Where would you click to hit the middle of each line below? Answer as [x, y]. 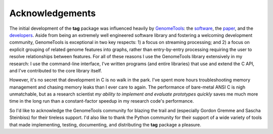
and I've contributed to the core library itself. [56, 70]
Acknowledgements [53, 13]
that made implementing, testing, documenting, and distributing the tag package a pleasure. [105, 124]
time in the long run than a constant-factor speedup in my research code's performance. [102, 101]
